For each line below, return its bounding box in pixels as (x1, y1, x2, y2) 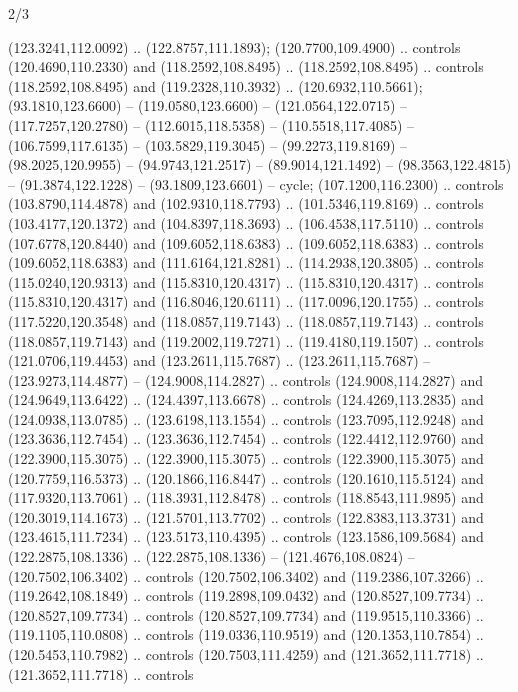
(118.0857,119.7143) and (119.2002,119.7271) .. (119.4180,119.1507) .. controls (8, 330, 484, 351)
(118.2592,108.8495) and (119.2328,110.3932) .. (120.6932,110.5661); (8, 75, 423, 96)
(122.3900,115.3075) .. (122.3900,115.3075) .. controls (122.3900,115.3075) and (8, 448, 484, 469)
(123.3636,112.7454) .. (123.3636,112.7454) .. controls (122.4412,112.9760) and (8, 428, 484, 449)
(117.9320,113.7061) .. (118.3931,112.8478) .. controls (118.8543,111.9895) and (8, 487, 484, 508)
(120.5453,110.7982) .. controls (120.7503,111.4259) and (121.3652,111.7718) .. (8, 644, 484, 664)
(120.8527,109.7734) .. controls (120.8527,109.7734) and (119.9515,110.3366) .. (8, 604, 484, 625)
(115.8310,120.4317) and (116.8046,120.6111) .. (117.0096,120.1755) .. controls (8, 291, 484, 312)
